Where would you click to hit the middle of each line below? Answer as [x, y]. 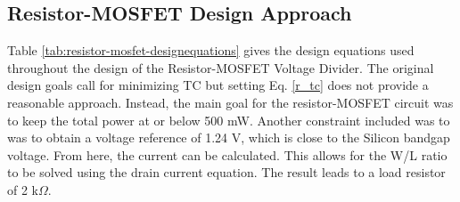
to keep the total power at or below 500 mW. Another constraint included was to [229, 120]
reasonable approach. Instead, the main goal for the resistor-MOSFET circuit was [230, 102]
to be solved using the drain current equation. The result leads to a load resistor [226, 172]
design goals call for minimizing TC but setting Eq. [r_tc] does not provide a [218, 85]
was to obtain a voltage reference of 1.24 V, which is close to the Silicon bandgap [229, 137]
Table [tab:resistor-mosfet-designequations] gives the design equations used [211, 50]
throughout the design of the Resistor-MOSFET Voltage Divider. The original [221, 67]
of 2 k [23, 189]
